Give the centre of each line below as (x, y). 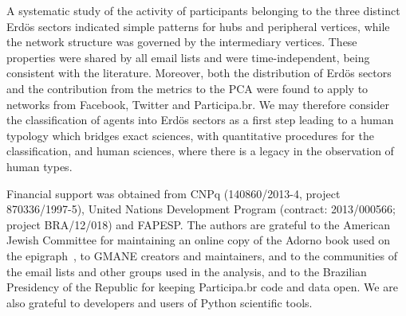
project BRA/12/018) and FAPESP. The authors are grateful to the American (198, 224)
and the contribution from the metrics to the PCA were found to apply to (187, 88)
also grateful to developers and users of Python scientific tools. (160, 302)
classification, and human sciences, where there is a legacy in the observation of (200, 151)
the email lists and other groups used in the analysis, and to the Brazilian (187, 271)
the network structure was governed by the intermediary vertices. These (182, 42)
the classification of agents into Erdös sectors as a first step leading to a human (200, 120)
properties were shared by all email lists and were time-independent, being (188, 57)
